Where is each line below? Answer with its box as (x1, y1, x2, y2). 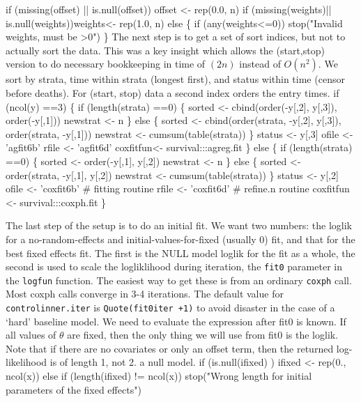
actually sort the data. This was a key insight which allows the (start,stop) (6, 42, 325, 57)
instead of (239, 56, 281, 71)
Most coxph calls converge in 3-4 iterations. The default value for (6, 286, 284, 301)
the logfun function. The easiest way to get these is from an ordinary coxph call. (6, 272, 352, 287)
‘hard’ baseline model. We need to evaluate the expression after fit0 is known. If (6, 314, 346, 328)
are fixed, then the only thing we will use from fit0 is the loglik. (67, 327, 339, 342)
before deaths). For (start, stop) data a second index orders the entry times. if (6, 85, 339, 100)
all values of (6, 327, 56, 342)
